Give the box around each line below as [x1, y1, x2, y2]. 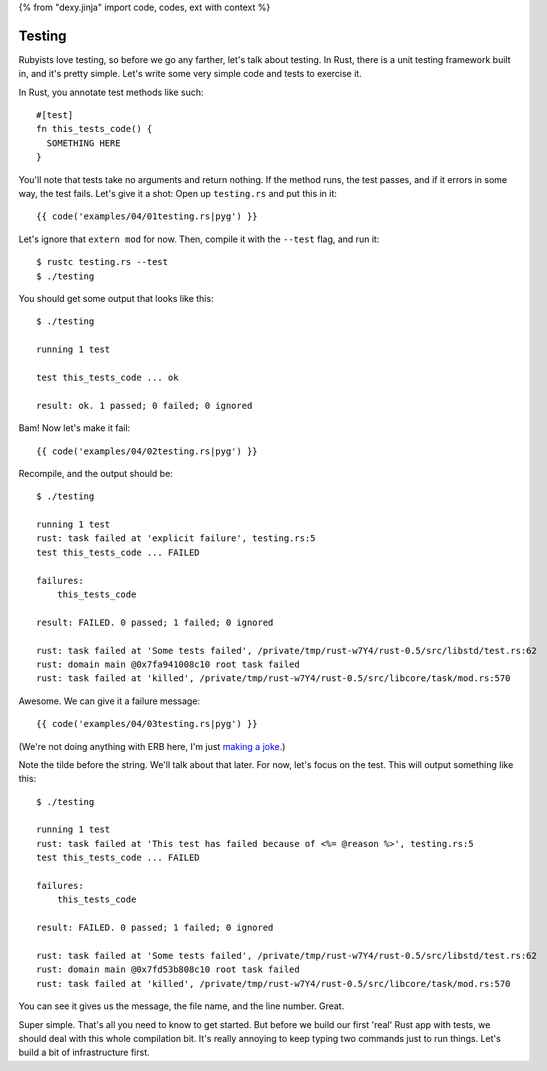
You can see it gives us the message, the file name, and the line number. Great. [18, 1000, 345, 1012]
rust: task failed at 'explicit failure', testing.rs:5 [36, 533, 316, 544]
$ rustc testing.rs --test [36, 256, 169, 268]
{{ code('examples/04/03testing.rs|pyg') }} [36, 718, 259, 730]
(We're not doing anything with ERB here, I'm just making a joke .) [18, 740, 286, 752]
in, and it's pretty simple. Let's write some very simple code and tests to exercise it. [18, 68, 362, 80]
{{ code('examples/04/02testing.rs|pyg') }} [36, 445, 259, 457]
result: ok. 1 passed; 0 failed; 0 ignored [36, 400, 253, 411]
